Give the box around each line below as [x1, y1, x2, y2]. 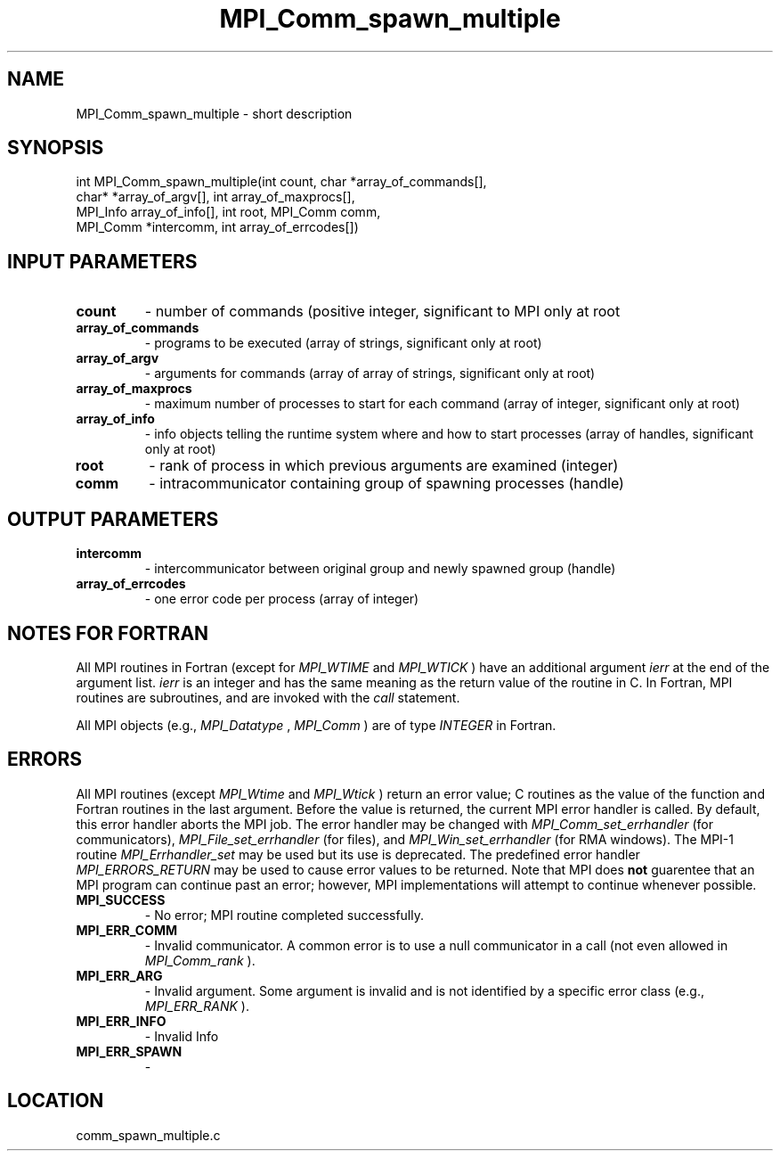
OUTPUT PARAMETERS [7, 507, 219, 530]
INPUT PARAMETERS [7, 250, 198, 273]
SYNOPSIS [7, 136, 104, 160]
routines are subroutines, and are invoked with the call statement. [76, 689, 460, 705]
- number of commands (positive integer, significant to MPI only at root [144, 302, 621, 321]
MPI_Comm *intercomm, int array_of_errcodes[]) [76, 219, 359, 235]
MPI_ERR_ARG [76, 967, 163, 983]
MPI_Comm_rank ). [144, 952, 256, 968]
